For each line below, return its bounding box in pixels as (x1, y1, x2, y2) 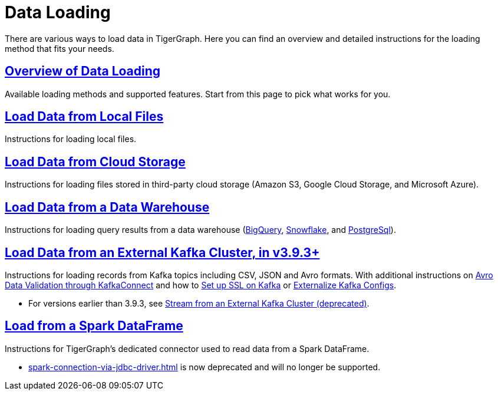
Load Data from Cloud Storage (5, 154, 186, 169)
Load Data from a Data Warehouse (5, 199, 210, 215)
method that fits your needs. (5, 43, 114, 54)
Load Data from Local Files (5, 109, 164, 124)
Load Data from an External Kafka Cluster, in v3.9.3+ (5, 245, 320, 260)
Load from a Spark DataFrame (5, 318, 183, 334)
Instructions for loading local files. (5, 134, 137, 144)
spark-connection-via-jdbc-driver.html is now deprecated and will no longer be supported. (28, 361, 381, 372)
